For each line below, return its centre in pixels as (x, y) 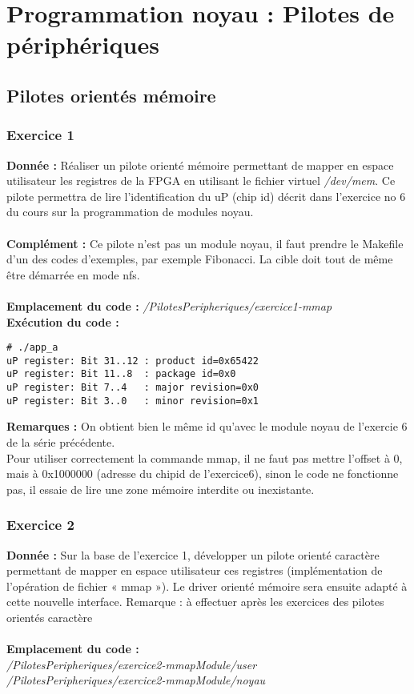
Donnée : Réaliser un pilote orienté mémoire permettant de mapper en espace (200, 164)
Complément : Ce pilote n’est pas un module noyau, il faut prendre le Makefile (205, 243)
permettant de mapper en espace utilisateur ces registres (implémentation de (195, 570)
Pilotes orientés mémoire (111, 95)
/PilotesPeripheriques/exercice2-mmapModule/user (132, 664)
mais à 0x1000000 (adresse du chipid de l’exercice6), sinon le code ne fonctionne (203, 473)
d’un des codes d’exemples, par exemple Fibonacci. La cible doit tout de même (200, 259)
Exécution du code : (63, 321)
